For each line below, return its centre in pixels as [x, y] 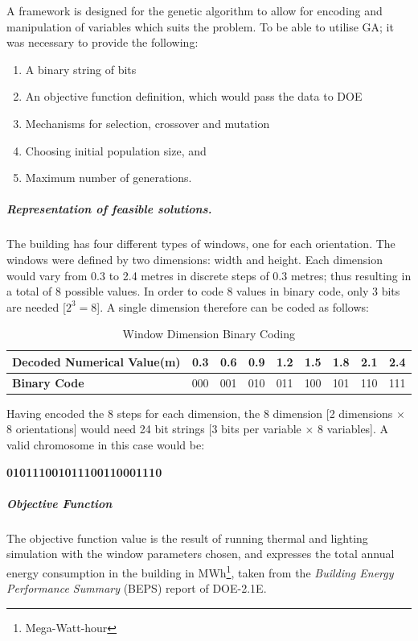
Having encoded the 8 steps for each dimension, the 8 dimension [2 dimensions [200, 413]
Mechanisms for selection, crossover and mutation [148, 123]
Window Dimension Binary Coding [209, 334]
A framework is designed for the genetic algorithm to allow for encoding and [195, 10]
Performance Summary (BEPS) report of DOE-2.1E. [137, 588]
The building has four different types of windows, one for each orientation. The [201, 244]
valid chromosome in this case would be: [106, 445]
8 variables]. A [353, 429]
